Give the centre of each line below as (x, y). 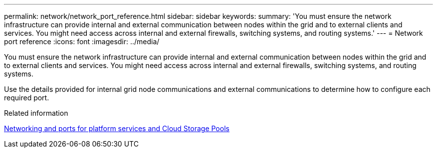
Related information (36, 113)
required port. (27, 98)
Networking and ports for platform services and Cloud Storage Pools (117, 128)
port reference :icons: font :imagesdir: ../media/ (82, 41)
